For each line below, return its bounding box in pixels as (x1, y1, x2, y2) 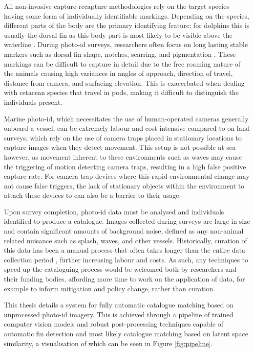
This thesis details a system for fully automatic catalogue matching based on (4, 300, 233, 310)
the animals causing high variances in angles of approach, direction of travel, (4, 68, 233, 78)
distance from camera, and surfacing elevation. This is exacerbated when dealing (4, 77, 245, 88)
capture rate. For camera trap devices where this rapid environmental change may (4, 171, 250, 181)
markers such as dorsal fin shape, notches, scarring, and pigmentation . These (4, 48, 236, 59)
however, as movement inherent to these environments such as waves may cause (4, 151, 242, 162)
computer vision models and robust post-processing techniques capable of (4, 319, 224, 329)
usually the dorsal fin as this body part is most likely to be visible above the (4, 29, 233, 40)
